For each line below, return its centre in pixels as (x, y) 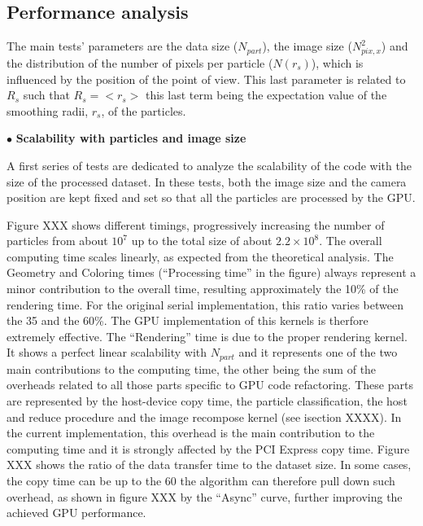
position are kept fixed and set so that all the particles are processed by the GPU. (211, 197)
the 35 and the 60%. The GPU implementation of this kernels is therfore (188, 320)
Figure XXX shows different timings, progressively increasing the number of (196, 224)
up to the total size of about (202, 241)
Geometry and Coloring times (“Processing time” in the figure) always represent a (211, 272)
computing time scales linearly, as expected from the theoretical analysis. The (200, 256)
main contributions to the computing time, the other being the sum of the (192, 368)
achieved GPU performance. (76, 513)
